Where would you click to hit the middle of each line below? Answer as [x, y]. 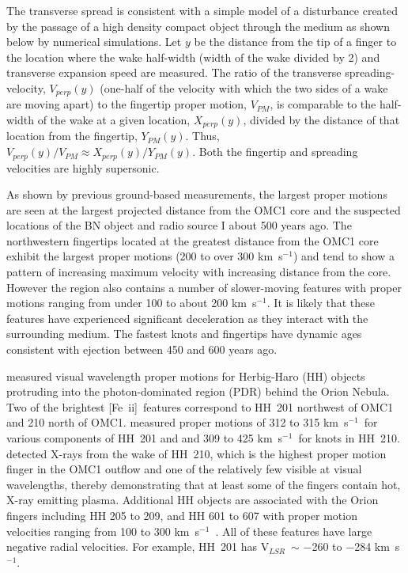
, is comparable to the [323, 104]
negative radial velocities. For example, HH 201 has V [138, 546]
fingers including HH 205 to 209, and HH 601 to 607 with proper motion [182, 515]
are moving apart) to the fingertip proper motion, [127, 104]
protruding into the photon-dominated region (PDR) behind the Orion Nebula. [198, 391]
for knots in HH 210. [349, 438]
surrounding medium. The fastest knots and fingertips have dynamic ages [184, 334]
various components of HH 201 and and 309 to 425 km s [145, 438]
